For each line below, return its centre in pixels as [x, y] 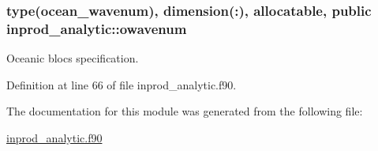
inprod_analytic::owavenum [97, 28]
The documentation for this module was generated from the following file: [185, 111]
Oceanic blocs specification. [73, 58]
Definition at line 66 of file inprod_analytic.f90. [122, 84]
